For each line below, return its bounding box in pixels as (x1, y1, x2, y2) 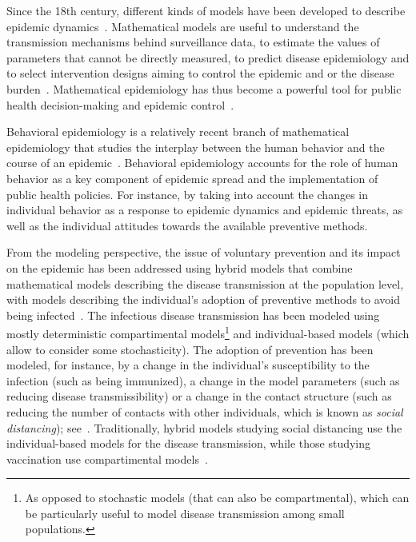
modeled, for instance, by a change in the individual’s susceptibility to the (6, 357, 370, 373)
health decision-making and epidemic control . (6, 96, 234, 113)
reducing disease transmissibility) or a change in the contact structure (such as (6, 388, 392, 405)
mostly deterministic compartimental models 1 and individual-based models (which (6, 323, 410, 341)
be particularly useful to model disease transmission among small (25, 504, 345, 521)
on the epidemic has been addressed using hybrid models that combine (6, 259, 353, 276)
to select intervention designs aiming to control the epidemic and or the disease (6, 65, 394, 82)
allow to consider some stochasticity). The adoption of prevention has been (6, 341, 374, 357)
